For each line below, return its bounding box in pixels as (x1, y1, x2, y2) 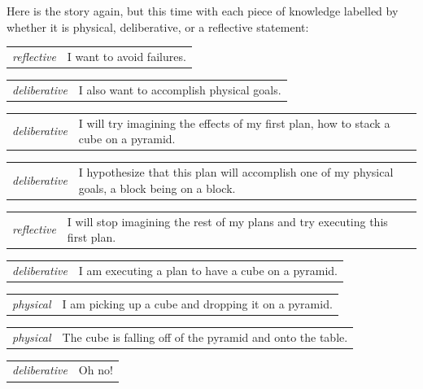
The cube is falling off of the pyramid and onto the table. (62, 328, 348, 345)
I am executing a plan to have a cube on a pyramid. (78, 261, 338, 278)
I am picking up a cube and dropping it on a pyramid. (62, 295, 333, 312)
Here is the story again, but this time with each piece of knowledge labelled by (7, 2, 399, 19)
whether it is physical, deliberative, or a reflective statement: (7, 18, 309, 35)
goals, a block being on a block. (78, 179, 236, 196)
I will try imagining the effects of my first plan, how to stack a (78, 114, 390, 131)
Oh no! (78, 361, 113, 378)
